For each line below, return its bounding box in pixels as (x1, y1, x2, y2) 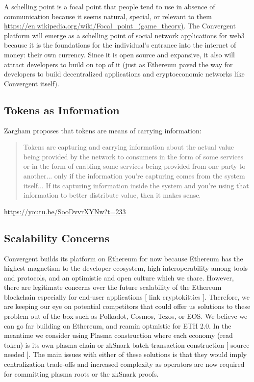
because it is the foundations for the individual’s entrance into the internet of (4, 40, 236, 50)
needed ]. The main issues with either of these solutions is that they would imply (4, 349, 247, 359)
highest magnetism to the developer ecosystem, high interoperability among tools (4, 263, 248, 273)
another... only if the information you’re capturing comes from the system (23, 170, 245, 180)
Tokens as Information (4, 102, 120, 117)
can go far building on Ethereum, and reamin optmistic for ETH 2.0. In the (4, 320, 231, 331)
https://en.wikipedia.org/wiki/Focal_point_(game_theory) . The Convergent (4, 21, 236, 31)
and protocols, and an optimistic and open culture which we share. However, (4, 272, 234, 282)
